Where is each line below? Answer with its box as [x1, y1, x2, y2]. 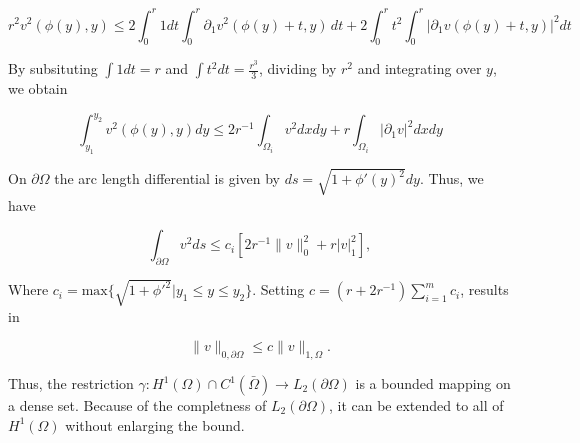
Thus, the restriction [8, 373, 134, 394]
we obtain [8, 78, 68, 99]
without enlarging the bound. [65, 414, 245, 435]
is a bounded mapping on [355, 373, 511, 394]
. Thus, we [419, 168, 484, 189]
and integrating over [357, 58, 482, 79]
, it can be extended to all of [328, 395, 504, 416]
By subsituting [8, 58, 98, 79]
